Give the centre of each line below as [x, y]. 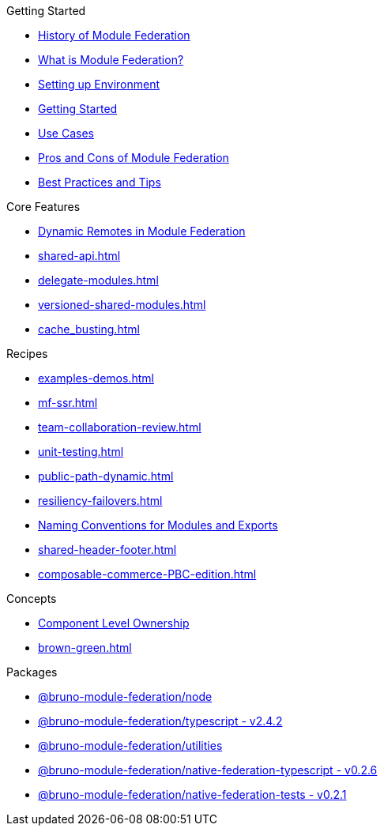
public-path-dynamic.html [106, 476]
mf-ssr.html [68, 403]
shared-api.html [79, 256]
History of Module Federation [114, 35]
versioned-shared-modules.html [122, 305]
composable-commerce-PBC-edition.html [147, 574]
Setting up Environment [99, 84]
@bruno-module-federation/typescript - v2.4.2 [160, 721]
